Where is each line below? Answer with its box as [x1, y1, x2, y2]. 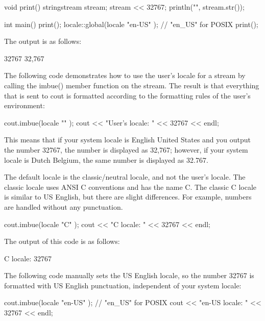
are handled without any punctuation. [4, 201, 123, 212]
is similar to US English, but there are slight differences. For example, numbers [4, 191, 252, 202]
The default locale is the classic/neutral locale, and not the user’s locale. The [4, 171, 246, 182]
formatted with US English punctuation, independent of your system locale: [4, 280, 242, 290]
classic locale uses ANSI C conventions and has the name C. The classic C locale [4, 181, 257, 192]
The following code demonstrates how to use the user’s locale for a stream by [4, 70, 246, 81]
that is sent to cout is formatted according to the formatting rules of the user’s [4, 90, 251, 101]
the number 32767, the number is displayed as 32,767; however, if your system [4, 144, 248, 155]
